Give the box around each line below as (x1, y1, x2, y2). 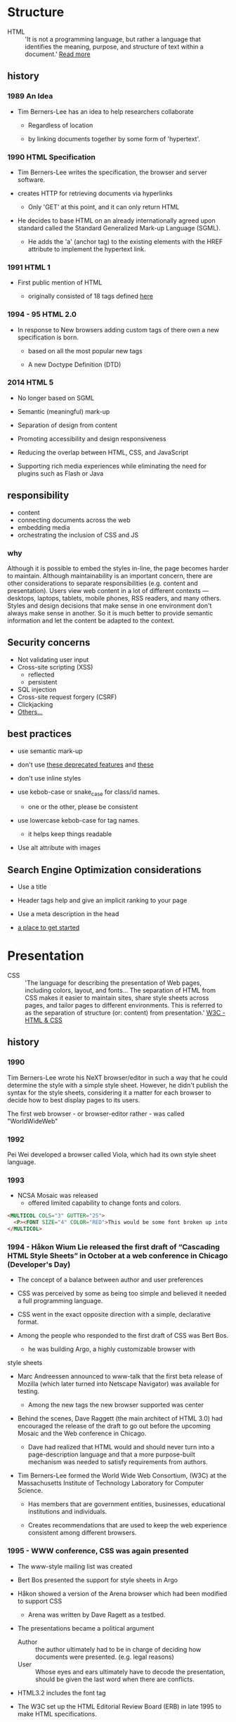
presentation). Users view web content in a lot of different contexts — (7, 586, 209, 594)
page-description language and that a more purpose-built (27, 1450, 195, 1459)
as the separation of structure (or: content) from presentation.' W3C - (25, 1009, 226, 1017)
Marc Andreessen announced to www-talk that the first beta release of (17, 1372, 223, 1381)
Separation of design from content (17, 421, 117, 429)
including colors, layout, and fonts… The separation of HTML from (25, 986, 216, 995)
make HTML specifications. (17, 1709, 97, 1718)
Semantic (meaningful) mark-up (17, 407, 110, 415)
